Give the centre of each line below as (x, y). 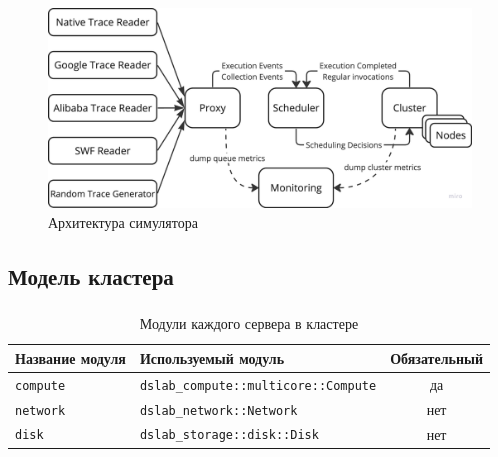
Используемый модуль (212, 357)
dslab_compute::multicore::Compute (258, 385)
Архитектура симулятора (123, 221)
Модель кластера (91, 275)
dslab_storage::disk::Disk (229, 435)
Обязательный (436, 357)
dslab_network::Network (218, 410)
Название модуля (70, 357)
